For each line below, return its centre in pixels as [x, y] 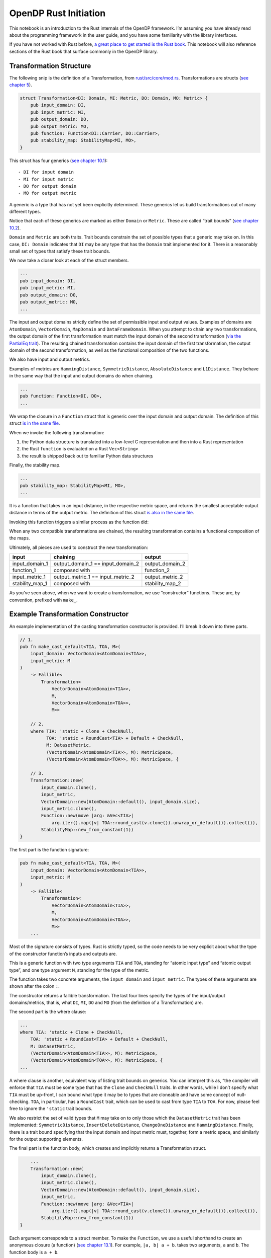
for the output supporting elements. [46, 1139]
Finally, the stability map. [35, 465]
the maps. [20, 538]
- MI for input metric [46, 179]
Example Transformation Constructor [69, 614]
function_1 [24, 570]
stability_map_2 [163, 584]
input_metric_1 [29, 577]
